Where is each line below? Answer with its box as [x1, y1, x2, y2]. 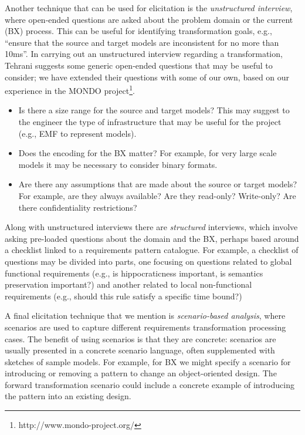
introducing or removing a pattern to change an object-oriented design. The [5, 367, 277, 379]
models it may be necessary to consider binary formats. [18, 158, 218, 170]
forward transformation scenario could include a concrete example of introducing [5, 378, 294, 390]
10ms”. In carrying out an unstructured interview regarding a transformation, [5, 48, 283, 60]
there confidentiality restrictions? [18, 201, 137, 213]
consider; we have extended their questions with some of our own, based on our [5, 70, 290, 83]
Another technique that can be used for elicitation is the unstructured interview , [5, 2, 293, 14]
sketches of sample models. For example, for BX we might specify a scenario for [5, 355, 291, 367]
